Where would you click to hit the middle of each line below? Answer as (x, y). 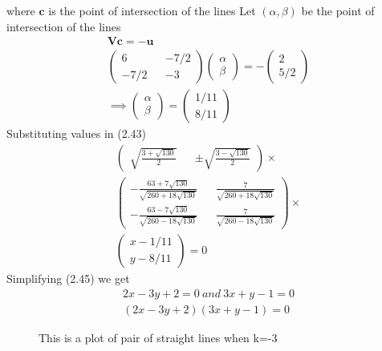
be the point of (338, 10)
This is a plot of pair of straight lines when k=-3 (158, 337)
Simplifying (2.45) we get (68, 278)
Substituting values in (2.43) (77, 133)
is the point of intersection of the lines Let (152, 10)
